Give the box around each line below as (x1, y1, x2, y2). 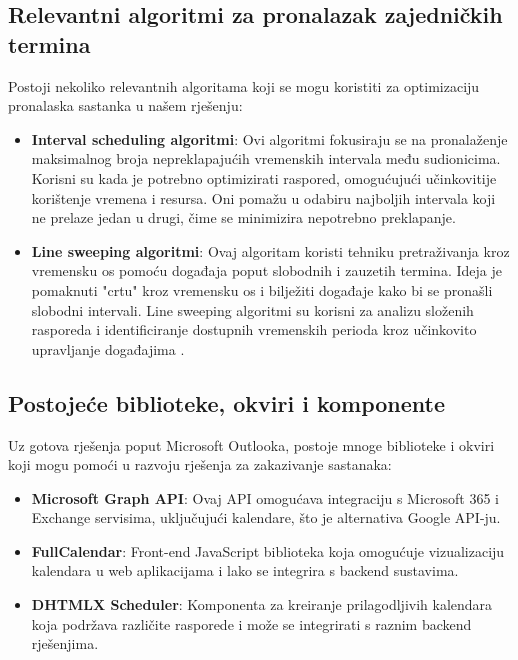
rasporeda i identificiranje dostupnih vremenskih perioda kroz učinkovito (31, 319, 477, 340)
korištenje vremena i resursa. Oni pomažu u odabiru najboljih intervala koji (31, 187, 496, 208)
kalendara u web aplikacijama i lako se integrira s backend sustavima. (31, 560, 459, 581)
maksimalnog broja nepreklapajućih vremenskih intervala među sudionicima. (31, 148, 501, 169)
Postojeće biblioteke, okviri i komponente (8, 387, 446, 418)
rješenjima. (31, 633, 99, 654)
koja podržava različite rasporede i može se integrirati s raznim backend (31, 613, 472, 634)
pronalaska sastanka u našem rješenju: (8, 95, 243, 116)
